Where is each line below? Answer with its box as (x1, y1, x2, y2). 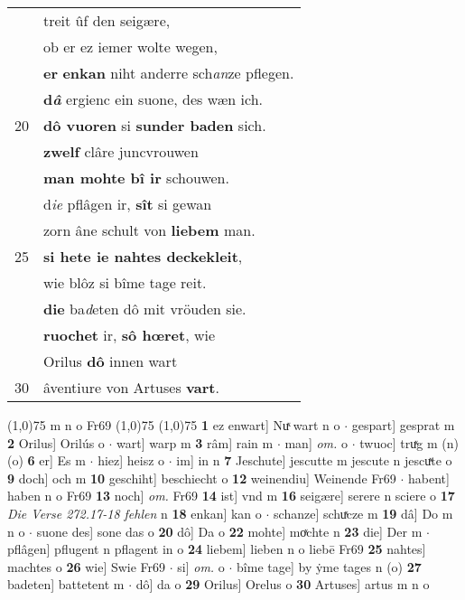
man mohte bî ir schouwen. (43, 167, 229, 188)
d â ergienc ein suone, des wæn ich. (43, 89, 264, 109)
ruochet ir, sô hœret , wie (43, 324, 216, 345)
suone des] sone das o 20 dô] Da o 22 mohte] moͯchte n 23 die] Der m (36, 521, 423, 540)
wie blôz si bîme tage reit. (43, 272, 207, 293)
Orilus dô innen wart (43, 351, 178, 371)
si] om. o (177, 557, 225, 576)
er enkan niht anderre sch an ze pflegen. (43, 62, 294, 83)
